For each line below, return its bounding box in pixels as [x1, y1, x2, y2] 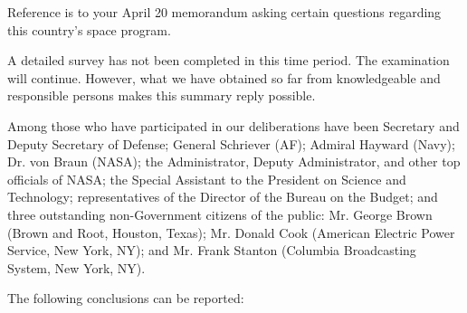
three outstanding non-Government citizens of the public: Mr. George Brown [7, 204, 433, 223]
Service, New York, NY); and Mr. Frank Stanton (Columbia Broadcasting [7, 241, 416, 260]
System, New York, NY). [7, 258, 146, 277]
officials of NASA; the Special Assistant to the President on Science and [7, 169, 406, 188]
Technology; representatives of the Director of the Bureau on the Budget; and [7, 187, 438, 206]
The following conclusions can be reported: [7, 289, 244, 308]
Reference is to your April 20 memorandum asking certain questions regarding [7, 3, 442, 21]
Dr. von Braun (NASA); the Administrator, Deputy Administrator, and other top [7, 152, 461, 171]
